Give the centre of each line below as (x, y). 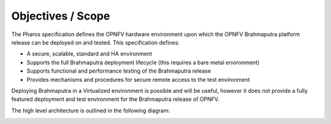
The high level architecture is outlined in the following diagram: (91, 111)
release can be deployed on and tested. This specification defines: (96, 42)
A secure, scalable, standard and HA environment (89, 54)
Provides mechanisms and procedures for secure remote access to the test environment (139, 79)
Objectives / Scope (61, 16)
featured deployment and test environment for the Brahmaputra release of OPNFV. (116, 99)
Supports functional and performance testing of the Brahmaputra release (119, 71)
